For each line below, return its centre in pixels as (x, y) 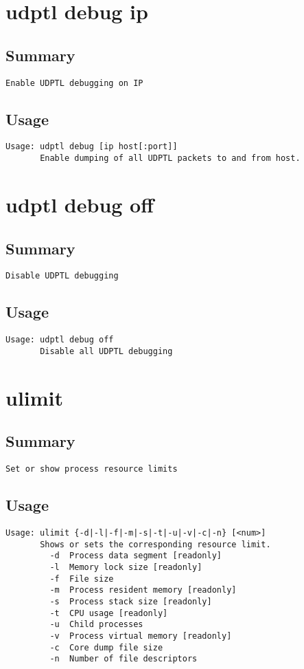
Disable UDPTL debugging (62, 276)
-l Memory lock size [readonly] (126, 567)
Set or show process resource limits (92, 469)
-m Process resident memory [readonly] (143, 590)
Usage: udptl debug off (60, 340)
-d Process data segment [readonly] (136, 556)
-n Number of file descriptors (124, 659)
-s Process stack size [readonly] (131, 601)
